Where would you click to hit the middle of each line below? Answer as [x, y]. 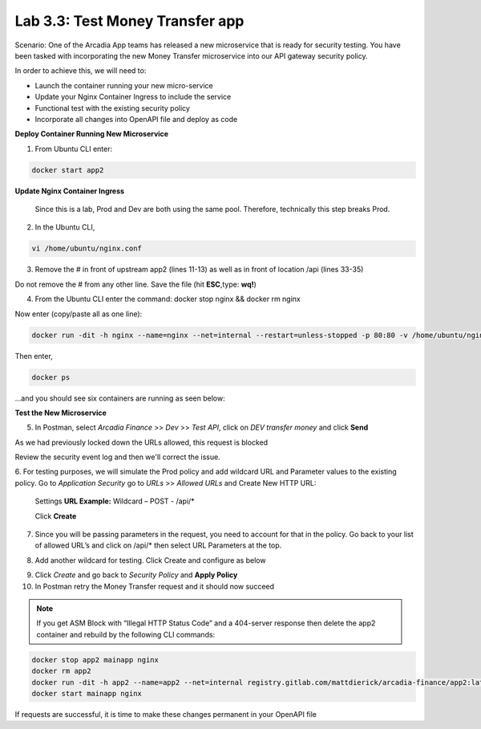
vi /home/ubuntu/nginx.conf [87, 248]
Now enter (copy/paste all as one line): [79, 314]
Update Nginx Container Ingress [69, 191]
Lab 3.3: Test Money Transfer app [129, 21]
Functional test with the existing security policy [112, 108]
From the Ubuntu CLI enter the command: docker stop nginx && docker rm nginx [168, 299]
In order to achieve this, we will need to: [81, 71]
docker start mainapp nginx [87, 693]
